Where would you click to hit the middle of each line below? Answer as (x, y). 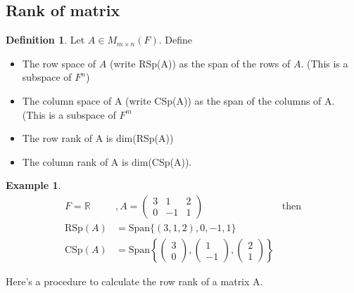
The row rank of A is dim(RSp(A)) (98, 138)
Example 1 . (33, 185)
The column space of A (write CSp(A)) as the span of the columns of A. (178, 100)
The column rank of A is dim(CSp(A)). (107, 161)
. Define (175, 40)
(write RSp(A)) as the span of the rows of (200, 63)
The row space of (59, 63)
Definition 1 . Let (45, 40)
